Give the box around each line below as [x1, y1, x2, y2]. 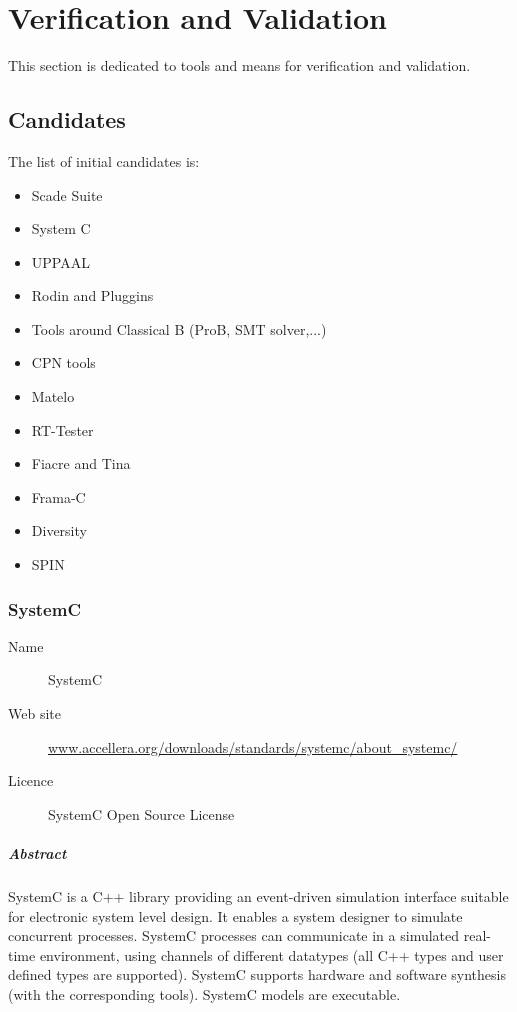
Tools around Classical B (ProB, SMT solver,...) [31, 318, 327, 339]
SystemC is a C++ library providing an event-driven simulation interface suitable [8, 885, 509, 906]
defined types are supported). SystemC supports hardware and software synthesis [8, 964, 506, 985]
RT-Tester [31, 419, 94, 440]
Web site [8, 703, 61, 724]
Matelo [31, 386, 75, 407]
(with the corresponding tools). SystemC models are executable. [8, 983, 401, 1004]
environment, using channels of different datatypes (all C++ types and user [39, 944, 504, 965]
